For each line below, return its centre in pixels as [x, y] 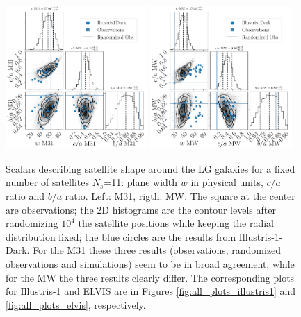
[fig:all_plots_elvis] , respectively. [76, 304]
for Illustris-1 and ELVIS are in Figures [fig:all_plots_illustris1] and [151, 291]
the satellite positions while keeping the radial [176, 223]
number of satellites [47, 182]
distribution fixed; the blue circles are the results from [121, 236]
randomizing [32, 223]
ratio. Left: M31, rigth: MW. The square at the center [180, 195]
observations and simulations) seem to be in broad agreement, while [150, 263]
